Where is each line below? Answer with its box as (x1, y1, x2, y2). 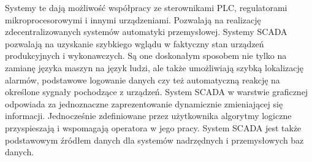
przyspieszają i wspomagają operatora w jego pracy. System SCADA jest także (5, 121, 302, 134)
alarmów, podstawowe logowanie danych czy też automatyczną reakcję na (5, 73, 280, 86)
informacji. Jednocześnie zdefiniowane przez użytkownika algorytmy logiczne (5, 109, 292, 122)
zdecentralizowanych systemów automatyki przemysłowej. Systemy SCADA (5, 25, 287, 38)
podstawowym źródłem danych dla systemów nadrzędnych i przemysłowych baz (5, 133, 304, 146)
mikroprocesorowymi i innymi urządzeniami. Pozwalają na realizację (5, 13, 261, 26)
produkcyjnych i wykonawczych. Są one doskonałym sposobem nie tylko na (5, 49, 287, 62)
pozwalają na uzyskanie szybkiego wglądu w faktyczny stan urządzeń (5, 37, 264, 50)
